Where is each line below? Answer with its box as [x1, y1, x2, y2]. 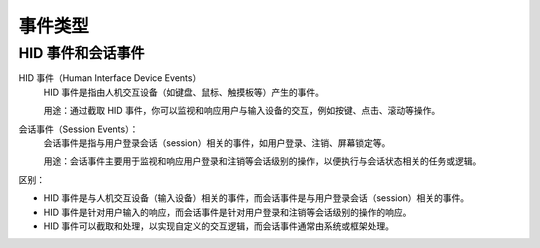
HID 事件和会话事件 [18, 44, 145, 62]
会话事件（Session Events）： [18, 123, 139, 135]
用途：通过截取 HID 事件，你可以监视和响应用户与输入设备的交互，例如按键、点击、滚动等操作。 [43, 105, 441, 117]
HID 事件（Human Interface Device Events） [18, 72, 202, 84]
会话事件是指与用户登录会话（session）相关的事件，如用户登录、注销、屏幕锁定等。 [43, 136, 391, 149]
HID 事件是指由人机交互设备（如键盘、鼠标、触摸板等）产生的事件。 [43, 86, 325, 98]
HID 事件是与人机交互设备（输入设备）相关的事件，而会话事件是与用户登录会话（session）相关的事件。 [43, 192, 470, 204]
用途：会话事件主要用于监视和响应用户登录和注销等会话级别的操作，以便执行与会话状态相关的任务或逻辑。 [43, 155, 482, 167]
